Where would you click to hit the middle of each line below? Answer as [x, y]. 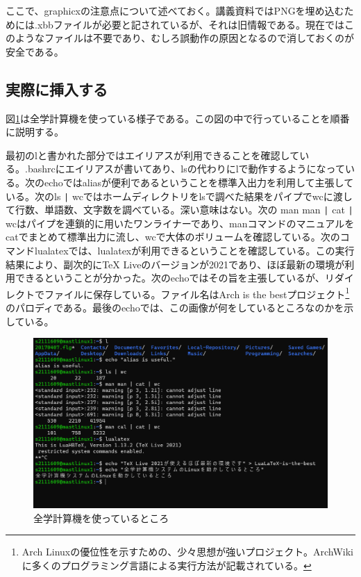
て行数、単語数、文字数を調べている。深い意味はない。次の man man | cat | [179, 210]
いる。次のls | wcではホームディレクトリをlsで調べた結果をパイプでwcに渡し [179, 196]
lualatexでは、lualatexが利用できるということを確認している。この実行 [194, 251]
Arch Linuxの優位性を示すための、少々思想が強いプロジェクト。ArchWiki [187, 552]
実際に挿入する [57, 89]
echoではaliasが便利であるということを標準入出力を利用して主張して [199, 182]
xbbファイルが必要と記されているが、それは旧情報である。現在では [191, 24]
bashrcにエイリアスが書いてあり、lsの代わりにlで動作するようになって [186, 169]
